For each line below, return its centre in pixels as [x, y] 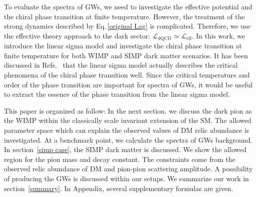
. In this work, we [218, 35]
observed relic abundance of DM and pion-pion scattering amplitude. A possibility [128, 169]
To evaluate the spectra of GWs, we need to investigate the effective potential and [128, 6]
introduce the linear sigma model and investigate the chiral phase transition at [123, 46]
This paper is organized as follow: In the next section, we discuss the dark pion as [128, 110]
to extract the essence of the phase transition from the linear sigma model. [117, 94]
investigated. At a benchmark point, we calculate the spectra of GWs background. [128, 139]
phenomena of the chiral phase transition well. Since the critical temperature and [127, 75]
